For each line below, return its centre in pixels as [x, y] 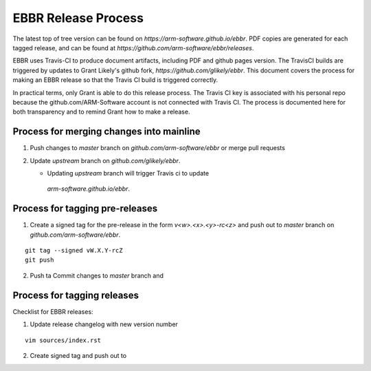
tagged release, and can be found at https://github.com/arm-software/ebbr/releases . [133, 47]
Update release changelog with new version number [104, 324]
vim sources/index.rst [63, 340]
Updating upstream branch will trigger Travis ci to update [128, 173]
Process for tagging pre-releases [85, 209]
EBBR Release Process [78, 18]
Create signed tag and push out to [78, 355]
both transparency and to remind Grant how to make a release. [101, 112]
